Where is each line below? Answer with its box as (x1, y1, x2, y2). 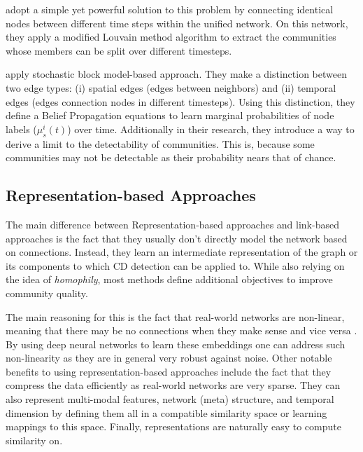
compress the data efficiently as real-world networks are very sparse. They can (6, 378, 341, 392)
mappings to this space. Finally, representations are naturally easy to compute (6, 419, 341, 434)
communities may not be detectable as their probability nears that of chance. (6, 150, 336, 165)
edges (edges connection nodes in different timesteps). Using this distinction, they (6, 94, 355, 109)
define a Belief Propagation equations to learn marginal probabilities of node (6, 108, 334, 123)
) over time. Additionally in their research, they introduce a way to (67, 121, 355, 136)
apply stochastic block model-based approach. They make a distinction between (6, 67, 347, 81)
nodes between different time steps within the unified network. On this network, (6, 15, 348, 30)
